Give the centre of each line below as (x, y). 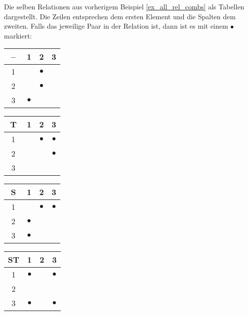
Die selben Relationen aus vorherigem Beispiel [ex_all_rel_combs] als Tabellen (124, 6)
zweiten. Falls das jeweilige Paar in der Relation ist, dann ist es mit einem (116, 26)
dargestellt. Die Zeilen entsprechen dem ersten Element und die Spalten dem (120, 16)
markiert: (18, 35)
